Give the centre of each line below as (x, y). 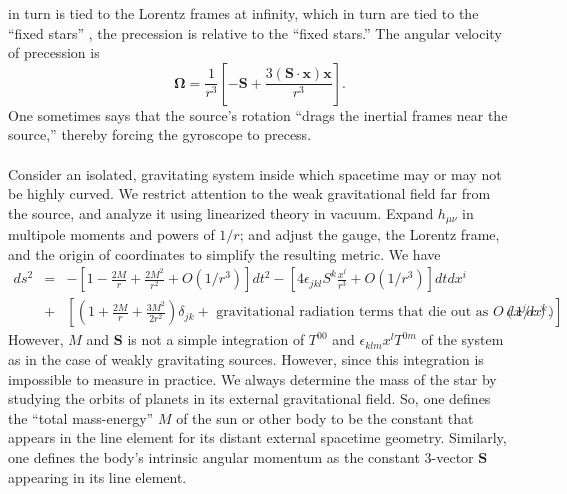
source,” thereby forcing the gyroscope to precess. (160, 134)
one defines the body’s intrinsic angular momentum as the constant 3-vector (241, 457)
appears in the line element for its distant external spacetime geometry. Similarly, (257, 437)
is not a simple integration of (216, 339)
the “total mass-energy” (81, 417)
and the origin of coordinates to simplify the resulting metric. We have (224, 253)
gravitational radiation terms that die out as (352, 312)
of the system (462, 339)
